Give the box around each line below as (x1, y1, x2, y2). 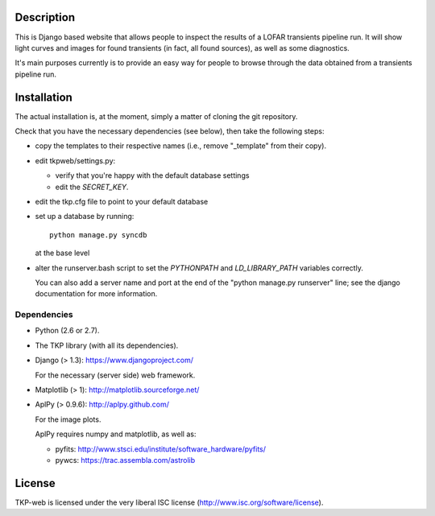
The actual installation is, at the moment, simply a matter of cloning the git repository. (14, 111, 298, 121)
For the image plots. (35, 415, 101, 424)
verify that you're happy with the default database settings (55, 171, 250, 180)
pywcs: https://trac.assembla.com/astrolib (55, 455, 196, 464)
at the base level (35, 248, 90, 258)
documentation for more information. (35, 289, 158, 299)
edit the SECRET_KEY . (55, 182, 129, 192)
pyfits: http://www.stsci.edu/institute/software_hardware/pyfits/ (55, 444, 266, 454)
